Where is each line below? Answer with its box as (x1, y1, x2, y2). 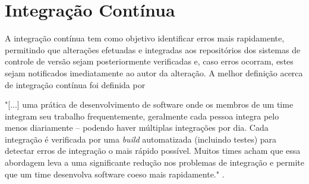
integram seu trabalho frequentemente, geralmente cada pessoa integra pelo (5, 109, 279, 122)
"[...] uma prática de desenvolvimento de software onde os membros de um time (5, 98, 294, 111)
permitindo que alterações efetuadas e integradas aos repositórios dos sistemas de (5, 43, 301, 56)
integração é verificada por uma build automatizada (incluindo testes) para (5, 133, 277, 145)
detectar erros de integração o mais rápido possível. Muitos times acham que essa (5, 144, 301, 157)
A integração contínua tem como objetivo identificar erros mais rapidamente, (5, 32, 285, 44)
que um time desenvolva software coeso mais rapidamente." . (5, 167, 225, 180)
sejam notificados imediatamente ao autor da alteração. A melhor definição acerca (5, 66, 303, 79)
